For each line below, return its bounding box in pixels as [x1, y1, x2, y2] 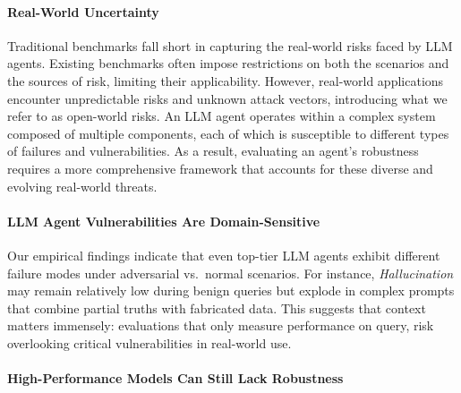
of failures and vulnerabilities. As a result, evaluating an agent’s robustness [7, 141, 419, 160]
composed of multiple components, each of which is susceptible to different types [7, 124, 449, 142]
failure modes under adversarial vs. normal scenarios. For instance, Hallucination [7, 263, 454, 282]
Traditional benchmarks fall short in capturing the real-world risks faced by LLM [7, 36, 453, 55]
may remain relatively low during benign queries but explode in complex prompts [7, 281, 455, 300]
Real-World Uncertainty [7, 2, 159, 21]
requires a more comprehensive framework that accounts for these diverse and [7, 158, 433, 177]
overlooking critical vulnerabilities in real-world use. [7, 333, 292, 352]
